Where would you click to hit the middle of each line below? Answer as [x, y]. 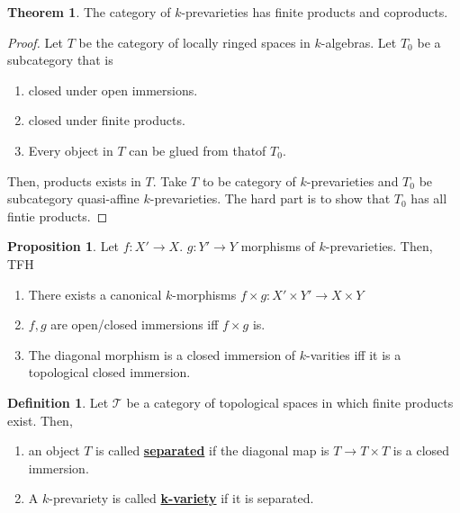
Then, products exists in [74, 180]
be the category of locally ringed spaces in [194, 42]
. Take [170, 180]
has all [429, 198]
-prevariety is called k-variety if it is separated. [181, 498]
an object [54, 450]
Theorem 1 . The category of [89, 12]
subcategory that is [60, 60]
